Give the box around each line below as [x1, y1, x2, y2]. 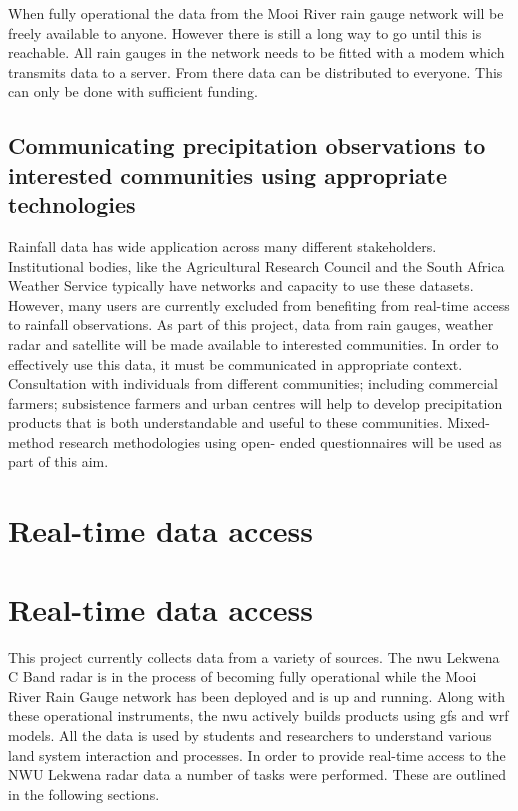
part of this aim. [8, 451, 109, 472]
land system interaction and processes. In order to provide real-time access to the [8, 744, 506, 765]
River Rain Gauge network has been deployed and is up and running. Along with [8, 685, 506, 706]
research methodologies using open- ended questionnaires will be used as [58, 431, 502, 452]
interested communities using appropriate [8, 159, 448, 190]
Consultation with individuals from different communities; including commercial [8, 373, 498, 394]
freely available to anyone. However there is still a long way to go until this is [8, 22, 482, 43]
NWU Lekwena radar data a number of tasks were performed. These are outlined [8, 764, 507, 785]
